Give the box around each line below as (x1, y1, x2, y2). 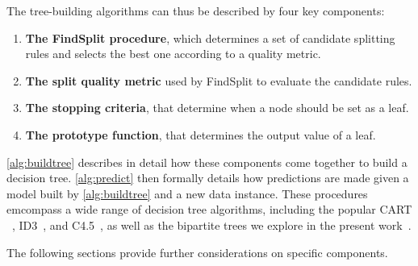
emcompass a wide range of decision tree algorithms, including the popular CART (6, 201, 412, 218)
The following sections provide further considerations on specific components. (6, 243, 388, 260)
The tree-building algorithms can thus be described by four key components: (6, 2, 385, 19)
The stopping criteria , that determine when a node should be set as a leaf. (25, 99, 409, 116)
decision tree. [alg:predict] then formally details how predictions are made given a (6, 169, 409, 186)
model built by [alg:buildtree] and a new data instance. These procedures (6, 185, 368, 202)
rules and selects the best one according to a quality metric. (25, 45, 321, 62)
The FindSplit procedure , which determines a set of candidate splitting (25, 29, 395, 46)
